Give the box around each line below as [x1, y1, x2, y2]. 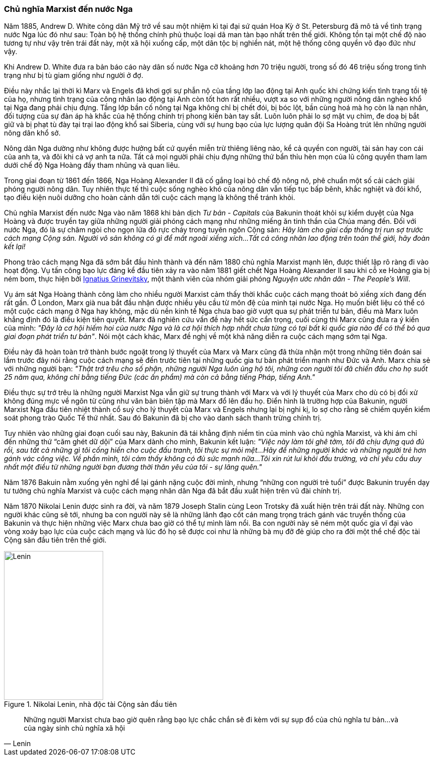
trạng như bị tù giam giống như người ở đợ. [4, 71, 143, 80]
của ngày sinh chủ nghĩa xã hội [24, 724, 125, 733]
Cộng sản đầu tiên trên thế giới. [4, 536, 107, 545]
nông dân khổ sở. [4, 129, 61, 138]
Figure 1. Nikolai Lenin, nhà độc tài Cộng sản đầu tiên [4, 700, 177, 709]
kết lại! [4, 242, 26, 251]
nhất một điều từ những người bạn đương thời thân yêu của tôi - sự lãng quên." [4, 463, 262, 472]
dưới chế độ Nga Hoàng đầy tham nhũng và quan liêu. [4, 161, 180, 170]
